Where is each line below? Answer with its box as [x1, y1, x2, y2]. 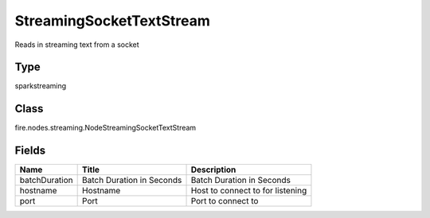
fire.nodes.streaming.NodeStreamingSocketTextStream [14, 123, 197, 133]
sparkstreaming [14, 81, 67, 91]
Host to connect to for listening [190, 185, 307, 197]
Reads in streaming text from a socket [14, 40, 139, 49]
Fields [14, 144, 46, 158]
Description [190, 164, 236, 175]
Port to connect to [190, 196, 259, 207]
